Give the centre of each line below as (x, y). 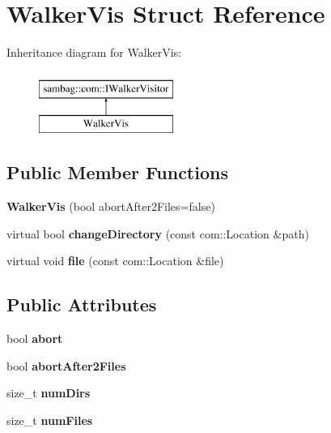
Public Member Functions (117, 172)
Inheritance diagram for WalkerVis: (94, 52)
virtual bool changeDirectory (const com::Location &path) (158, 233)
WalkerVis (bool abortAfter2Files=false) (111, 206)
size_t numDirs (49, 393)
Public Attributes (82, 304)
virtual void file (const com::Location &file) (115, 261)
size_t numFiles (50, 420)
